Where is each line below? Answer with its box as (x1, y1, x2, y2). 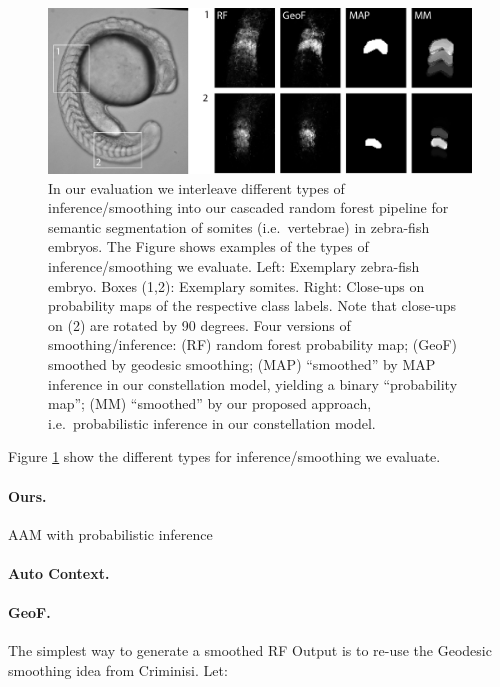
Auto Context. (8, 562, 110, 583)
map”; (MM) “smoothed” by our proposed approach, (48, 393, 372, 414)
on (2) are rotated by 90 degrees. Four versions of (48, 314, 351, 335)
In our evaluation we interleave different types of (48, 177, 345, 198)
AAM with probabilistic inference (8, 523, 213, 544)
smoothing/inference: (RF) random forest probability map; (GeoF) (48, 334, 457, 355)
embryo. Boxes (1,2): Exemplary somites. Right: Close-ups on (48, 275, 425, 296)
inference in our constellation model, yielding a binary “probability (48, 373, 458, 394)
